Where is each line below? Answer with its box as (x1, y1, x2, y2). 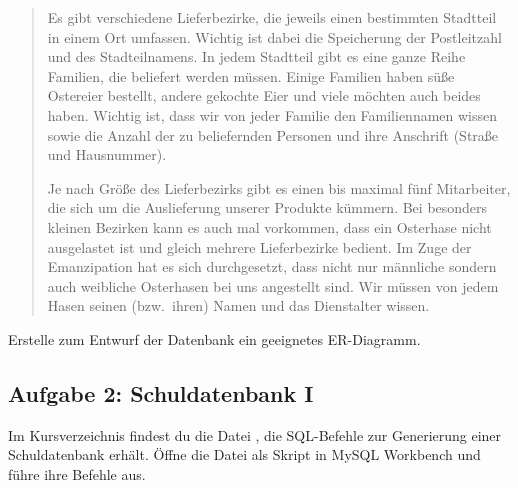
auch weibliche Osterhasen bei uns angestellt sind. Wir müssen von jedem (47, 275, 499, 296)
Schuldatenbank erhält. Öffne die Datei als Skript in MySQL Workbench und (8, 444, 481, 465)
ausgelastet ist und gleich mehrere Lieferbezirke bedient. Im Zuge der (47, 236, 472, 257)
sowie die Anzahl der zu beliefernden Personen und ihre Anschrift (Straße (47, 124, 499, 145)
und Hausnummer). (47, 144, 167, 165)
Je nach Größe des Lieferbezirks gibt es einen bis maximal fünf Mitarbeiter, (47, 177, 511, 198)
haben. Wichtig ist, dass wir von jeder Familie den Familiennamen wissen (47, 104, 498, 125)
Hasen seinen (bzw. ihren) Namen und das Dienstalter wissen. (47, 295, 430, 316)
